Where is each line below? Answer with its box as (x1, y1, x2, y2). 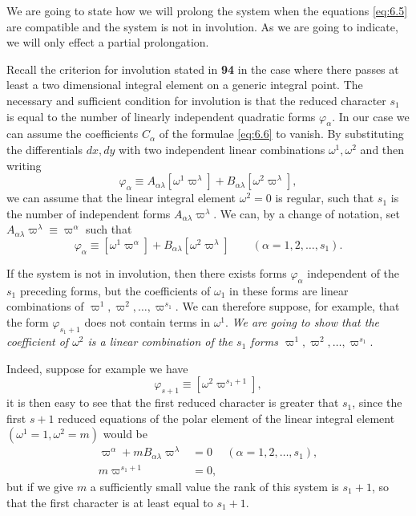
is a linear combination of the (87, 333, 233, 350)
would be (103, 425, 148, 442)
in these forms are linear (229, 282, 349, 299)
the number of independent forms (6, 205, 171, 221)
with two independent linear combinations (119, 140, 325, 157)
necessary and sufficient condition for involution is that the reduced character (6, 91, 386, 108)
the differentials (6, 140, 83, 157)
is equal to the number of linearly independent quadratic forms (6, 108, 316, 124)
